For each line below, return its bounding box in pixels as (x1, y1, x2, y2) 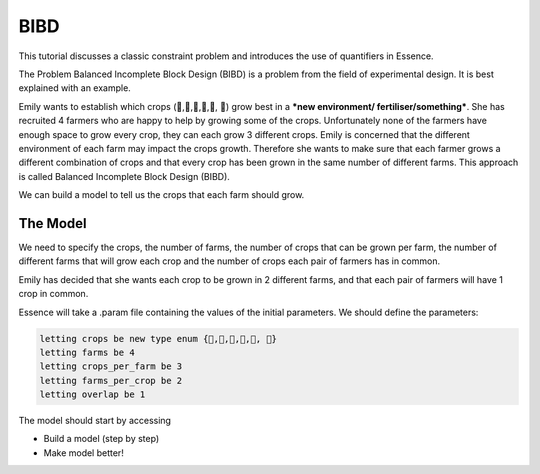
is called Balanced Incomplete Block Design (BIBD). (18, 170, 230, 182)
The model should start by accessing (18, 415, 172, 427)
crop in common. (18, 288, 89, 300)
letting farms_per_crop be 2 (39, 375, 183, 386)
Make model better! (43, 446, 124, 459)
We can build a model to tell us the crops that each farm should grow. (18, 189, 305, 201)
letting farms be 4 (39, 346, 135, 358)
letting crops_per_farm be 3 (39, 361, 183, 372)
